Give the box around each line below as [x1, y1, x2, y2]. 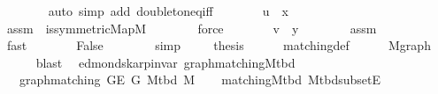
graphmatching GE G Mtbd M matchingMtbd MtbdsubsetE [19, 70, 381, 89]
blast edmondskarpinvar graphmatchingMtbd [35, 53, 296, 71]
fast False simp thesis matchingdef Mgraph [6, 36, 431, 54]
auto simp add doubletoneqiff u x [48, 2, 288, 19]
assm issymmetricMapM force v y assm [6, 18, 377, 37]
